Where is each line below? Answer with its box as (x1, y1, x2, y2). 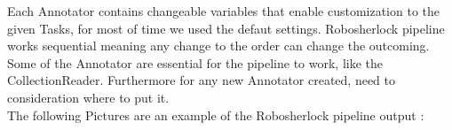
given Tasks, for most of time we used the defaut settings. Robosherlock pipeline (7, 19, 445, 37)
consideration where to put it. (7, 88, 170, 106)
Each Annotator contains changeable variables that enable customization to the (7, 2, 440, 19)
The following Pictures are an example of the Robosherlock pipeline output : (7, 105, 424, 124)
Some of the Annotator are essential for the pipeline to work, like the (7, 53, 384, 72)
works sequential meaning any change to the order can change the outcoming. (7, 36, 430, 55)
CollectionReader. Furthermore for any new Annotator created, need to (7, 71, 396, 89)
